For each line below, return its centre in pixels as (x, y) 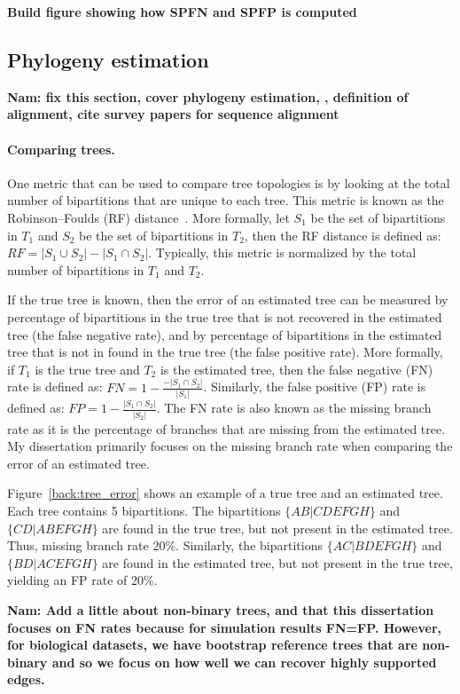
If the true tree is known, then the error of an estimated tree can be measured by (228, 300)
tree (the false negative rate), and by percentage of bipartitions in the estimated (225, 334)
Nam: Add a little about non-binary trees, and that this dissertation (221, 609)
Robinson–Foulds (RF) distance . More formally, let (148, 217)
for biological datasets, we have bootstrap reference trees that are (212, 645)
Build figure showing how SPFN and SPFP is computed (182, 12)
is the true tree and (87, 369)
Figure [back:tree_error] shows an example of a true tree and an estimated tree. (225, 493)
